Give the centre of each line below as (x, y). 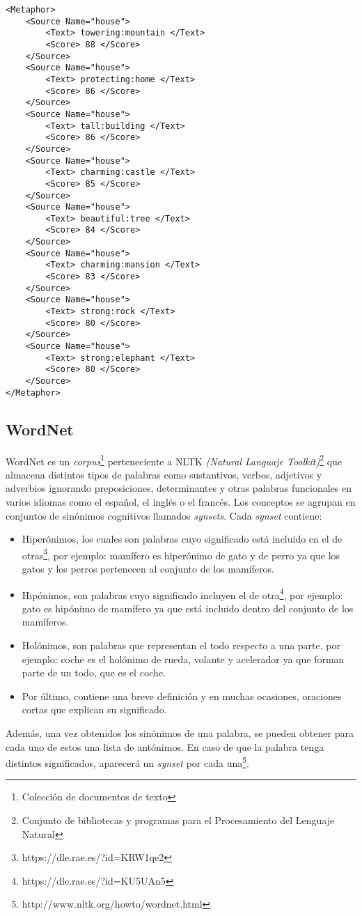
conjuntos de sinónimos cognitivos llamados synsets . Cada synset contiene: (164, 515)
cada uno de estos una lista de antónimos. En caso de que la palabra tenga (165, 746)
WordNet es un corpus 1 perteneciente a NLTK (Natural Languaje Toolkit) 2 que (174, 460)
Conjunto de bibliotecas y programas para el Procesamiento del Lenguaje (178, 820)
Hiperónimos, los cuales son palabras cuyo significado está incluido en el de (182, 539)
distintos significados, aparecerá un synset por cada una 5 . (127, 762)
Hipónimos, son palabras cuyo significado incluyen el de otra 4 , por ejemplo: (182, 593)
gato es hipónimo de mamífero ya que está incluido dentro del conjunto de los (188, 608)
